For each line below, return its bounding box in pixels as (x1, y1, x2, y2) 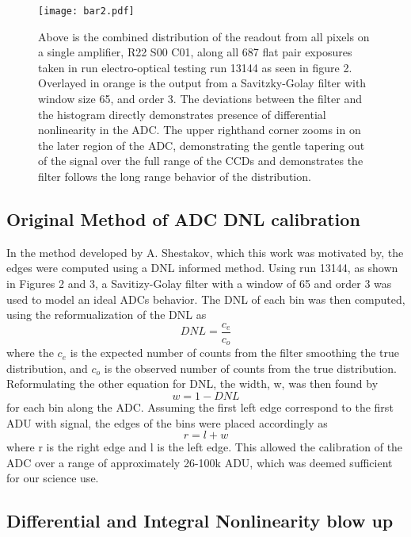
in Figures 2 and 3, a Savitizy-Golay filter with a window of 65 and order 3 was (6, 274, 392, 291)
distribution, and (6, 359, 88, 376)
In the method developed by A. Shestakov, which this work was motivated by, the (6, 244, 404, 260)
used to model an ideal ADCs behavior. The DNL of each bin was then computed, (6, 290, 405, 307)
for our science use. (6, 470, 99, 486)
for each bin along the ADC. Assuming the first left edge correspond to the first (6, 399, 394, 416)
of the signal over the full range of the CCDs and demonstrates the (38, 152, 363, 169)
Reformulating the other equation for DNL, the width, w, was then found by (6, 375, 379, 392)
